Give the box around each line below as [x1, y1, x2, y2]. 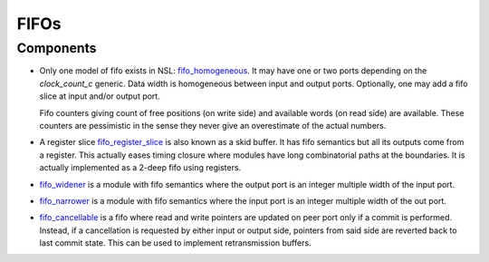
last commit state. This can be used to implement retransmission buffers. [39, 238, 312, 248]
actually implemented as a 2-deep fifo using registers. [39, 162, 242, 173]
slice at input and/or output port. [39, 91, 160, 102]
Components [16, 40, 97, 56]
